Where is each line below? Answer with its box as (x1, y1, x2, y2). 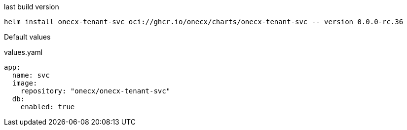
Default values (4, 33, 51, 41)
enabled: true (20, 103, 75, 111)
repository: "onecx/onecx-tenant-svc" (20, 87, 171, 95)
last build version (4, 2, 59, 11)
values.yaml (4, 48, 43, 56)
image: (12, 79, 37, 87)
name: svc (12, 71, 50, 79)
